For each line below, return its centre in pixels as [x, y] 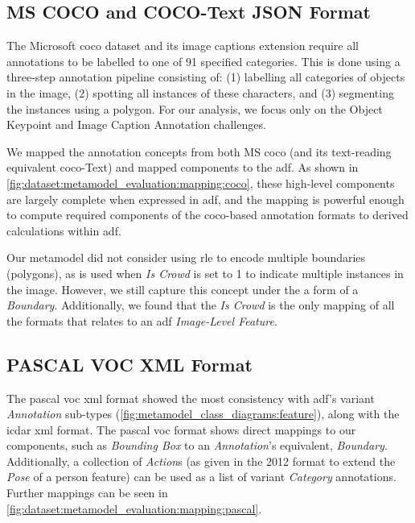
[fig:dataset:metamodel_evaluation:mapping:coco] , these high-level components [201, 183]
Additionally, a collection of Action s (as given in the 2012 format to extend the [201, 461]
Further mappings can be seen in [87, 493]
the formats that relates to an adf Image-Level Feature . [142, 320]
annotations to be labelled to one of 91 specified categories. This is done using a [203, 61]
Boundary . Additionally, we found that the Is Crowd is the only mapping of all [201, 305]
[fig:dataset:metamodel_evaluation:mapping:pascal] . [134, 508]
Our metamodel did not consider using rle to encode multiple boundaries [186, 257]
